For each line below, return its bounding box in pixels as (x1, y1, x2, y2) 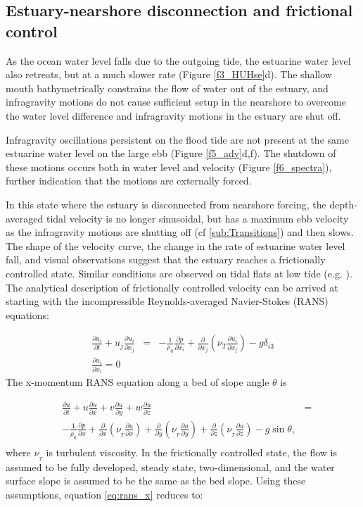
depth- (329, 196, 358, 211)
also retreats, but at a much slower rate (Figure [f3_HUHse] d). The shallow (6, 67, 332, 82)
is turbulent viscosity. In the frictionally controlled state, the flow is (46, 444, 338, 459)
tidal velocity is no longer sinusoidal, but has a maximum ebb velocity (46, 211, 349, 225)
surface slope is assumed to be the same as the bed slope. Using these (6, 473, 306, 488)
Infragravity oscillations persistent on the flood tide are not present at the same (6, 132, 349, 146)
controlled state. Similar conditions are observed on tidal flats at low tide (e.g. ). (6, 265, 352, 280)
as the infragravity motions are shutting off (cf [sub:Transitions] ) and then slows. (6, 225, 354, 239)
